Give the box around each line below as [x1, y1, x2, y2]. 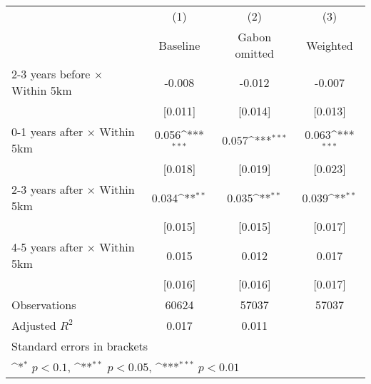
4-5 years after [11, 239, 83, 255]
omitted [235, 45, 274, 61]
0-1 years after [11, 123, 83, 140]
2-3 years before [11, 66, 91, 82]
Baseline [158, 36, 200, 53]
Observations [11, 296, 76, 313]
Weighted [306, 36, 353, 53]
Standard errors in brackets [11, 338, 148, 354]
